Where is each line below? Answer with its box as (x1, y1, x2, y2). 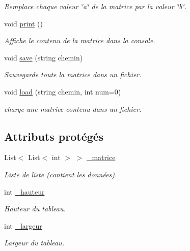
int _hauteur (4, 186, 45, 197)
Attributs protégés (4, 128, 104, 144)
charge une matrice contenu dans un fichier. (4, 103, 142, 114)
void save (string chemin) (4, 52, 83, 62)
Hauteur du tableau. (4, 203, 66, 214)
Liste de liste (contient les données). (4, 169, 117, 179)
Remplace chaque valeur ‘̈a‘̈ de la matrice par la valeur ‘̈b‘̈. (4, 1, 187, 11)
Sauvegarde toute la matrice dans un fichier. (4, 69, 142, 80)
